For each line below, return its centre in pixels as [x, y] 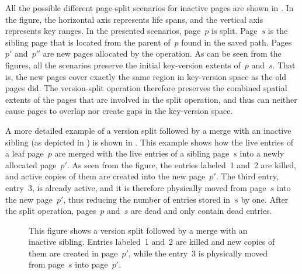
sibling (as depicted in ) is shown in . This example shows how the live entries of [149, 142]
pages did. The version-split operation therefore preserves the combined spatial [146, 88]
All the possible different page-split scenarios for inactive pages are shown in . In [150, 8]
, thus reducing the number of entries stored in [147, 199]
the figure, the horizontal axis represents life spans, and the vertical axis [134, 19]
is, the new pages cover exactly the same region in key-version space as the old [146, 76]
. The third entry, [247, 176]
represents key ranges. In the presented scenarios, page [103, 31]
